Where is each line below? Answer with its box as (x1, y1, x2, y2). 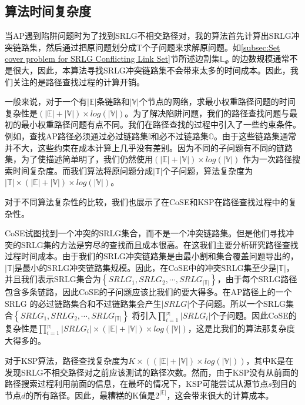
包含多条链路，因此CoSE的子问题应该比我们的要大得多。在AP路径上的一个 (5, 286, 292, 298)
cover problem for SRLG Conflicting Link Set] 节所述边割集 (5, 52, 220, 65)
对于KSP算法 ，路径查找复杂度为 (5, 354, 129, 367)
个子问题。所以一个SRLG (189, 297, 286, 310)
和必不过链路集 (150, 129, 209, 142)
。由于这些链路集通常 (214, 129, 297, 142)
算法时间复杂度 (5, 2, 91, 20)
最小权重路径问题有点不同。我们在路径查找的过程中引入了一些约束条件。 (21, 118, 301, 130)
